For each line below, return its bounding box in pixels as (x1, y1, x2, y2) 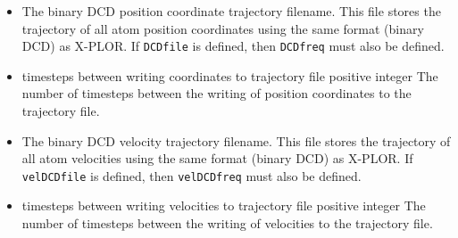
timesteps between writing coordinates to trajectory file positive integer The (21, 66, 438, 85)
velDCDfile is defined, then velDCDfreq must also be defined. (21, 166, 362, 185)
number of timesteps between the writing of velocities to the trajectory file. (21, 214, 433, 233)
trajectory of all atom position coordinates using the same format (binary (21, 19, 424, 37)
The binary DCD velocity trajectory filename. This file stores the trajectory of (21, 131, 451, 150)
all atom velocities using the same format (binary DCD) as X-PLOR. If (21, 149, 413, 168)
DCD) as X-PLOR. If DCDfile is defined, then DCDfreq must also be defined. (21, 37, 445, 55)
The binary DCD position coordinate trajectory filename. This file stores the (21, 2, 441, 20)
